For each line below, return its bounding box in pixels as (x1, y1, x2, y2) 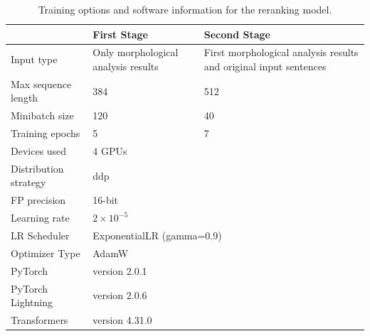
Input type (11, 52, 58, 67)
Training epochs (11, 126, 80, 141)
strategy (11, 175, 46, 190)
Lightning (11, 295, 53, 310)
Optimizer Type (11, 245, 80, 260)
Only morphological (92, 45, 179, 60)
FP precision (11, 193, 66, 207)
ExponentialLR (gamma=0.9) (92, 227, 222, 242)
